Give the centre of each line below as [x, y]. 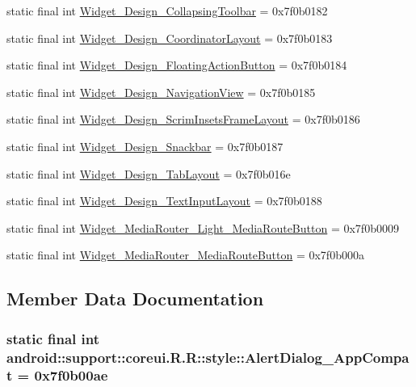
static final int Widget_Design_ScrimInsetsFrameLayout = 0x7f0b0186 [183, 119]
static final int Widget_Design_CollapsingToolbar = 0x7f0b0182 [167, 11]
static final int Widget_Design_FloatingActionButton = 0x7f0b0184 [177, 65]
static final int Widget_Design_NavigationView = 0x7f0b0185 [161, 92]
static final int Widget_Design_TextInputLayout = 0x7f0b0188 [164, 201]
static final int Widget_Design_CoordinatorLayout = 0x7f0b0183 [170, 38]
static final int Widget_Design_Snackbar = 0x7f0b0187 [145, 146]
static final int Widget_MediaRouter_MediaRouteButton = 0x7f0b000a [185, 255]
